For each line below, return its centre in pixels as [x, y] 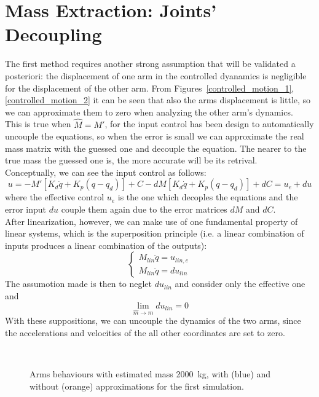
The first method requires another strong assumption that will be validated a [150, 64]
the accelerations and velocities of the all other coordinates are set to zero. [145, 332]
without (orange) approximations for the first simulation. [137, 386]
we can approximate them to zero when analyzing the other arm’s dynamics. [149, 112]
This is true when [38, 124]
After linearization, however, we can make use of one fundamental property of [152, 221]
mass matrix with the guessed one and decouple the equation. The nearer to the [156, 148]
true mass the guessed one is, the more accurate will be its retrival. [131, 160]
